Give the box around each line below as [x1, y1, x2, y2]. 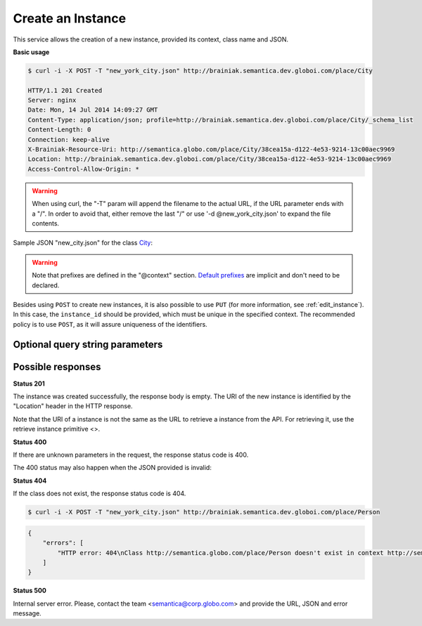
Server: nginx [27, 96, 77, 105]
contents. [32, 219, 60, 228]
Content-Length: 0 [27, 126, 91, 133]
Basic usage [13, 48, 50, 56]
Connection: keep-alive [27, 136, 110, 143]
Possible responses [13, 360, 101, 372]
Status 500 [13, 587, 47, 595]
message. [13, 609, 41, 618]
